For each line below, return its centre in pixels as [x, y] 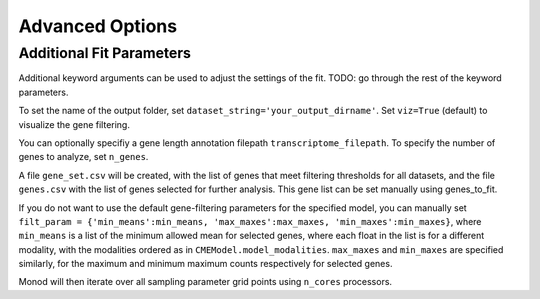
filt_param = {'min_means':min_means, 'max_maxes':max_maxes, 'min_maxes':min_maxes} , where [250, 221]
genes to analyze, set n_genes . [83, 157]
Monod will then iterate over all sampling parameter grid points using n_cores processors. [205, 282]
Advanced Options [98, 26]
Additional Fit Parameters [105, 53]
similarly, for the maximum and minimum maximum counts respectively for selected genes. [205, 264]
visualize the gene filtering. [74, 124]
